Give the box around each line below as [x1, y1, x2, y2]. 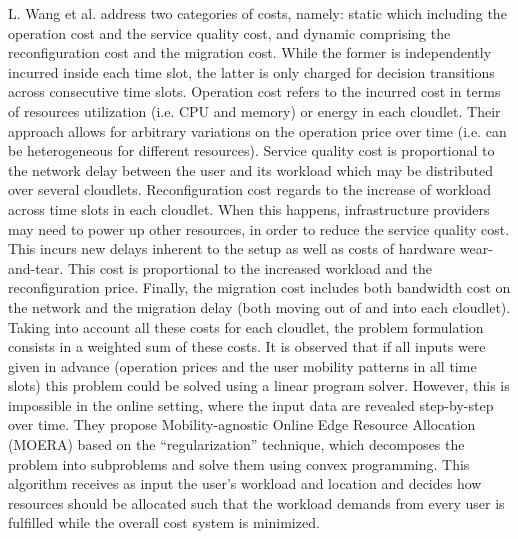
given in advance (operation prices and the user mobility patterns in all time [8, 355, 477, 376]
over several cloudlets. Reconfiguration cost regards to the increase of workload [8, 179, 492, 200]
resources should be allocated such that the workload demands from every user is [8, 492, 505, 513]
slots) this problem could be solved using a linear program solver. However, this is [8, 375, 510, 396]
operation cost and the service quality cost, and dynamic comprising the [8, 22, 451, 43]
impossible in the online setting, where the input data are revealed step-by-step [8, 394, 494, 415]
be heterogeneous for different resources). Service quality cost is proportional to [8, 140, 495, 161]
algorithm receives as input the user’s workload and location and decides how [8, 473, 482, 494]
